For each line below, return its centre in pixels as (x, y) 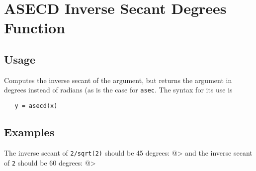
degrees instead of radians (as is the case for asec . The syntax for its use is (118, 90)
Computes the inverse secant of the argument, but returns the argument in (118, 80)
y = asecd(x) (36, 106)
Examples (29, 132)
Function (35, 28)
